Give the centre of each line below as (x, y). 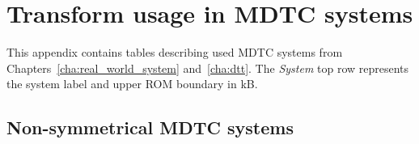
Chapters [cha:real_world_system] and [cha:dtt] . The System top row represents (208, 68)
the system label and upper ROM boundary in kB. (132, 84)
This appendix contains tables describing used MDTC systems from (175, 52)
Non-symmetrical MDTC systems (150, 127)
